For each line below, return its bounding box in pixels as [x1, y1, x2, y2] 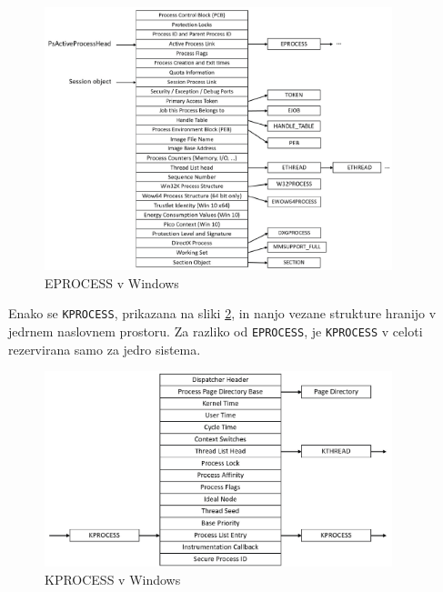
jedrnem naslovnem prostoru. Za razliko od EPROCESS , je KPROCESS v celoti [8, 322, 423, 341]
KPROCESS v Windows [45, 569, 181, 588]
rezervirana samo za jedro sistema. [8, 339, 201, 358]
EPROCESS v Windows [45, 273, 179, 292]
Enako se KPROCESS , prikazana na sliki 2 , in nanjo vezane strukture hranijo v [8, 304, 437, 323]
